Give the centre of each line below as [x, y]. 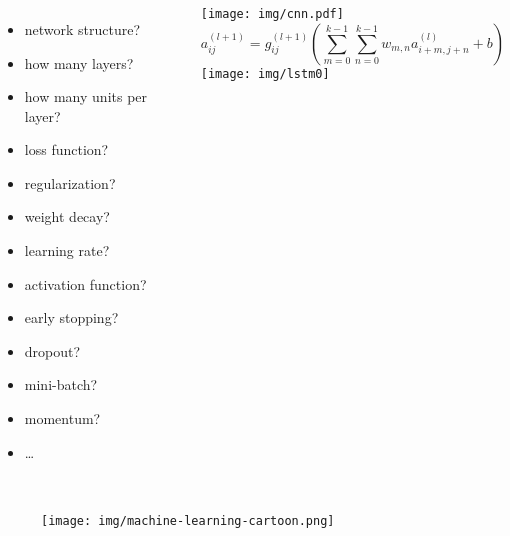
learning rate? [67, 250]
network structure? [82, 28]
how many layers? [79, 62]
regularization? [70, 182]
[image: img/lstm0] [265, 73]
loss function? [66, 149]
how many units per [86, 96]
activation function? [85, 283]
